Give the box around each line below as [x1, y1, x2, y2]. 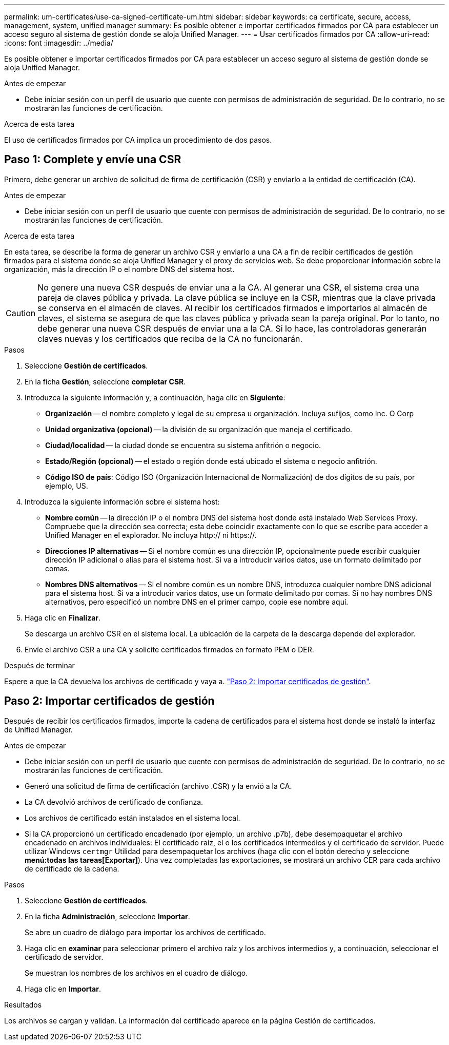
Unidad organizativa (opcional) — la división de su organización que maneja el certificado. [45, 424, 353, 434]
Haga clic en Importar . [25, 984, 101, 993]
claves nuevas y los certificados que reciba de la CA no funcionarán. [37, 333, 302, 344]
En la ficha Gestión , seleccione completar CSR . [25, 377, 186, 386]
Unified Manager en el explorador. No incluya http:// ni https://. [45, 530, 257, 539]
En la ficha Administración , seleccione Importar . [25, 912, 190, 921]
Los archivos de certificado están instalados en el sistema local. [25, 813, 240, 822]
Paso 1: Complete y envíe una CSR [4, 153, 181, 166]
